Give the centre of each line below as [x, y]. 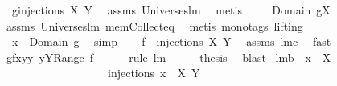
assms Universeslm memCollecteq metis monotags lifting [154, 25]
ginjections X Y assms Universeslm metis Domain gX [171, 10]
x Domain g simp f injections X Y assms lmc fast [171, 41]
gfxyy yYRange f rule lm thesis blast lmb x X [168, 57]
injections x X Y [154, 73]
